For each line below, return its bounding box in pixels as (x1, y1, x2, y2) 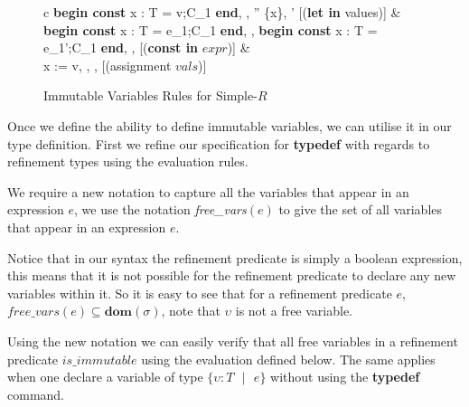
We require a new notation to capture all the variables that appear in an (7, 182, 409, 201)
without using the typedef (270, 367, 420, 386)
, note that (161, 301, 220, 320)
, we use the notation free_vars (74, 200, 247, 219)
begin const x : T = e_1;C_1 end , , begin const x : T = (43, 20, 378, 39)
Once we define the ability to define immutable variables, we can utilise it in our (7, 116, 452, 135)
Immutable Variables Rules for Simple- (43, 86, 258, 105)
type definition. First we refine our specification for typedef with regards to (7, 134, 430, 153)
